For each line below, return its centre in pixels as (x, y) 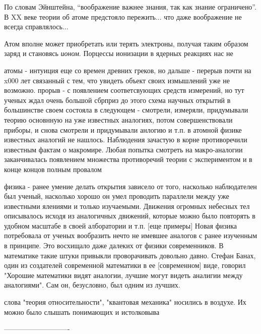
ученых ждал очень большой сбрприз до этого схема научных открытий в (117, 100)
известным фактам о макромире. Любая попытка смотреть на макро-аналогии (123, 149)
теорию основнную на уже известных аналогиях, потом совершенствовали (118, 119)
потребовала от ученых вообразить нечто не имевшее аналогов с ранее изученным (131, 235)
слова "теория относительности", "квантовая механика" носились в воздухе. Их (125, 302)
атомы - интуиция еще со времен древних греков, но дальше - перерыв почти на (128, 70)
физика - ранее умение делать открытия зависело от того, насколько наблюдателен (130, 186)
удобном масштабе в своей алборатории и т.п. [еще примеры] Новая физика (121, 225)
